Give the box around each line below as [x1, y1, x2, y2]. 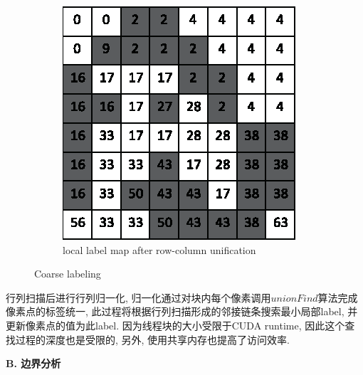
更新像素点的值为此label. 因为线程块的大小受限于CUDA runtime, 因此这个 [6, 317, 345, 332]
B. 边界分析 [6, 356, 61, 371]
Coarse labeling [34, 266, 101, 281]
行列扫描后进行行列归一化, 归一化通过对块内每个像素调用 [6, 290, 271, 305]
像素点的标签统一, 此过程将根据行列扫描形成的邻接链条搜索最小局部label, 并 [6, 304, 358, 319]
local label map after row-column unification [63, 242, 256, 257]
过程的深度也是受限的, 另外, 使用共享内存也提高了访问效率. [15, 332, 290, 347]
